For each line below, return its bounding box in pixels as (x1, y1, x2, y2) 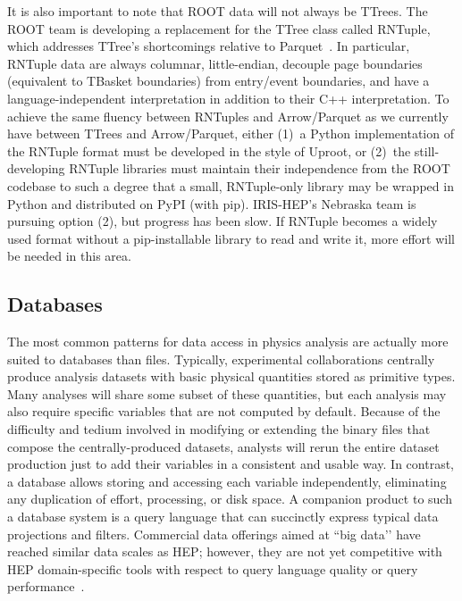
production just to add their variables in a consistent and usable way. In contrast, (7, 455, 454, 473)
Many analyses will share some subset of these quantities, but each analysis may (7, 384, 447, 403)
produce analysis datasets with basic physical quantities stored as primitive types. (7, 367, 456, 386)
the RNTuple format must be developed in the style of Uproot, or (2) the (7, 141, 411, 160)
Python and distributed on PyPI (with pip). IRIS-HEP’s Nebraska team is (7, 194, 416, 213)
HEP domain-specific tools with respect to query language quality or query (7, 559, 418, 578)
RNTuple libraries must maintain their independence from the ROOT (69, 159, 450, 178)
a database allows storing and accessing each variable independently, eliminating (7, 472, 447, 490)
